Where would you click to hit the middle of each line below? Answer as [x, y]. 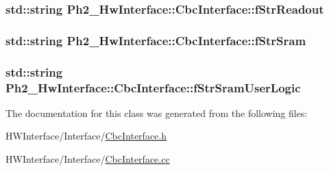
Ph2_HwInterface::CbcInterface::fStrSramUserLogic [153, 87]
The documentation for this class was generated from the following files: [157, 113]
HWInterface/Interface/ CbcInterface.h [86, 136]
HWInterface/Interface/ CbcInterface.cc [88, 159]
